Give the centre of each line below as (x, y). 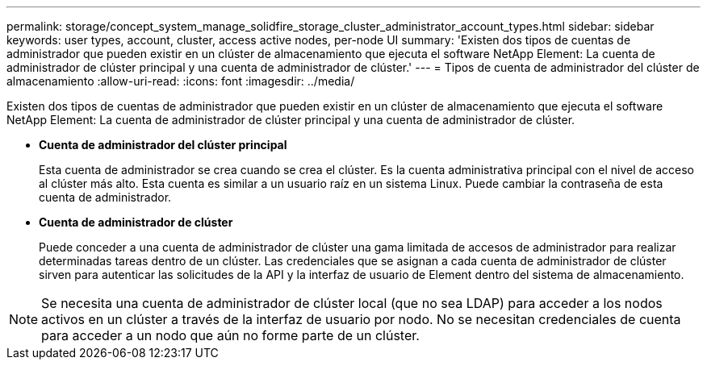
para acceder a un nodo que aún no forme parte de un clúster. (230, 335)
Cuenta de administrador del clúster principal (163, 145)
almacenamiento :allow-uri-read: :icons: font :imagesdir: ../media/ (181, 81)
